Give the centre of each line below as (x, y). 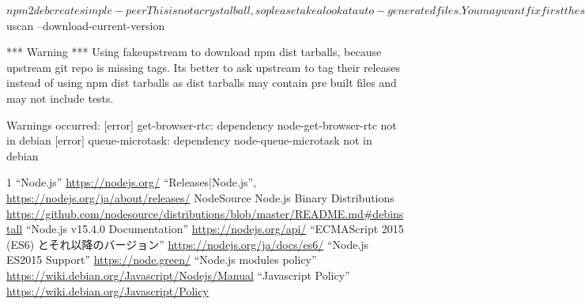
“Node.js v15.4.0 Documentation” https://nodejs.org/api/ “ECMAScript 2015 (215, 229)
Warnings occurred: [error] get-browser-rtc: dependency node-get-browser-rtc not (202, 124)
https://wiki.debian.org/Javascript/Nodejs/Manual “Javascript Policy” (178, 275)
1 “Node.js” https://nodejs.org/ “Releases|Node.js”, (132, 182)
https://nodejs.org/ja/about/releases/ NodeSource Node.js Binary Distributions (200, 197)
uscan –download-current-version (86, 25)
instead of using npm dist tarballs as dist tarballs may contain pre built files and (202, 83)
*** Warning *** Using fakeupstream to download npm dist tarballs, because (194, 52)
